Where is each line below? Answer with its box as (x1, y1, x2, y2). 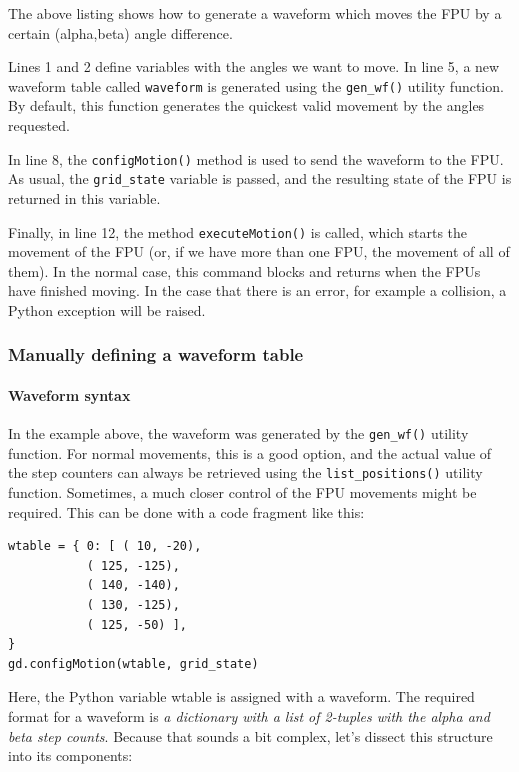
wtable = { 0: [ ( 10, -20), (8, 539, 202, 554)
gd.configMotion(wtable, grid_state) (8, 656, 259, 671)
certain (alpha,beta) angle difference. (8, 22, 233, 43)
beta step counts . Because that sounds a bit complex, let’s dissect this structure (8, 725, 493, 746)
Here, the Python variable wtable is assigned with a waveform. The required (8, 686, 475, 707)
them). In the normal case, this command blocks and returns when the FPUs (8, 260, 481, 281)
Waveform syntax (8, 385, 131, 405)
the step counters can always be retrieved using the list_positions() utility (8, 462, 483, 483)
